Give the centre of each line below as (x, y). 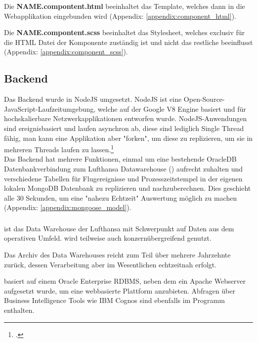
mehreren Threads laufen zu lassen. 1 (59, 149)
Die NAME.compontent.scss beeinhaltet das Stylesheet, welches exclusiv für (124, 32)
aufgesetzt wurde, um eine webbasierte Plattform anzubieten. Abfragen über (120, 290)
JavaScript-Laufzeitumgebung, (50, 108)
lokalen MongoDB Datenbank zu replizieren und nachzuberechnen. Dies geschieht (128, 188)
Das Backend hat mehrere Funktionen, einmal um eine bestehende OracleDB (120, 159)
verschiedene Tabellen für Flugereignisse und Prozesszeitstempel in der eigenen (123, 178)
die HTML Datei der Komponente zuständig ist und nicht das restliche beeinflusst (128, 42)
